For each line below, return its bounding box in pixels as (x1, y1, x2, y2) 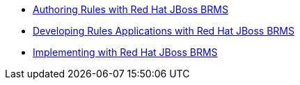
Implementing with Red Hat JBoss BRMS (33, 46, 218, 58)
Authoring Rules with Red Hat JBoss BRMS (33, 3, 228, 15)
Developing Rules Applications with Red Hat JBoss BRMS (33, 25, 294, 37)
